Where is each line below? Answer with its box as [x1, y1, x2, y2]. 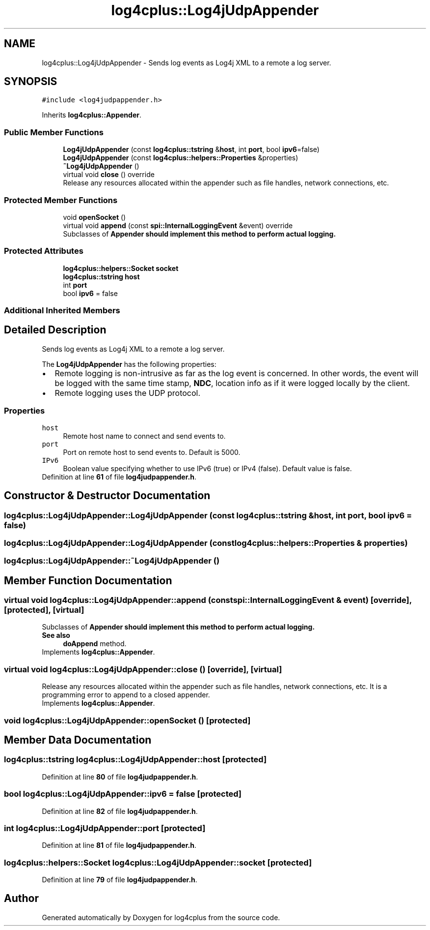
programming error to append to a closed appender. [42, 690, 210, 699]
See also [42, 631, 70, 640]
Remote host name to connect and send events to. [63, 431, 226, 440]
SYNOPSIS [4, 75, 57, 88]
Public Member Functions [4, 127, 104, 137]
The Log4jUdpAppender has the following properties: [42, 360, 216, 368]
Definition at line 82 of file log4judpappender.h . [42, 807, 198, 815]
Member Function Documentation [4, 574, 172, 587]
